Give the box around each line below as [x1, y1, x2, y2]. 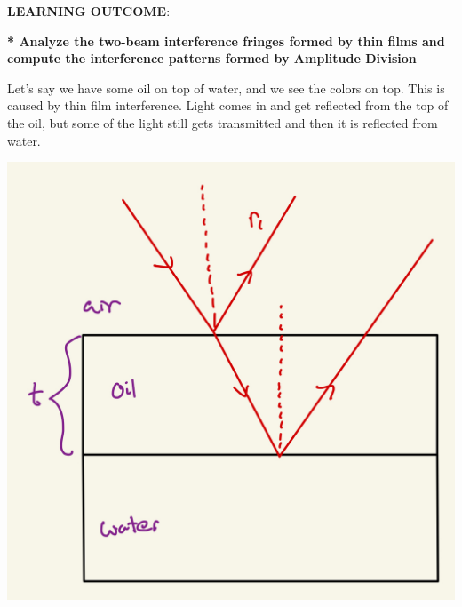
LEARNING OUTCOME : [7, 2, 171, 20]
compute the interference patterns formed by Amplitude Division [7, 49, 417, 68]
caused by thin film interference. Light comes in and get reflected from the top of [7, 96, 449, 115]
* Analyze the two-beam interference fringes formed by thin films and [7, 31, 445, 50]
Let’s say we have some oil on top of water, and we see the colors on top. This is [7, 78, 445, 97]
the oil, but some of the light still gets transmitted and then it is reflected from [7, 113, 438, 132]
